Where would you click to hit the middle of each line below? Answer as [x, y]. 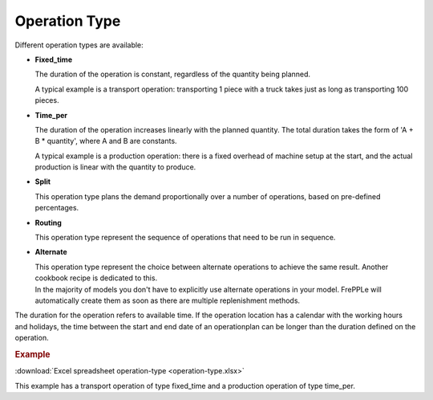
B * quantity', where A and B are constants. [106, 141]
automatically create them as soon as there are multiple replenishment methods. [168, 300]
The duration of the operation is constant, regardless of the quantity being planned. [173, 74]
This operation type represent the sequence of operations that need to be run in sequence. [185, 238]
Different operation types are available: [79, 45]
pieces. [47, 100]
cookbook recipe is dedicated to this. [96, 278]
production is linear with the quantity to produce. [115, 167]
